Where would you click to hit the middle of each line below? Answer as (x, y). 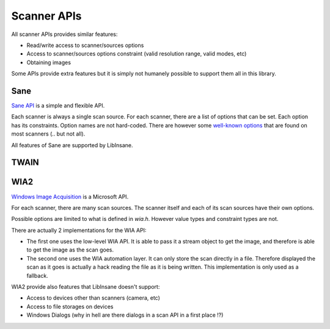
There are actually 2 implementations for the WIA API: (79, 230)
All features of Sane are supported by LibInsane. (72, 145)
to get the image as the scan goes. (70, 250)
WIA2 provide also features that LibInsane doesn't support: (86, 287)
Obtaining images (49, 62)
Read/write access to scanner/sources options (85, 45)
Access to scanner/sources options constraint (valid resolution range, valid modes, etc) (137, 54)
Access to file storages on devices (70, 306)
